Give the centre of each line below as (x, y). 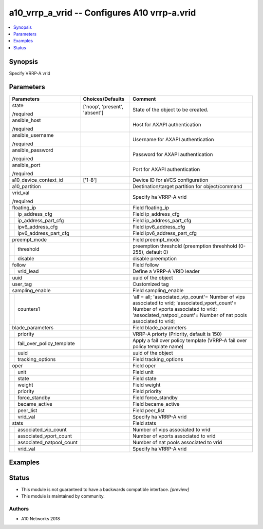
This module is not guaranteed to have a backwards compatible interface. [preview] (105, 490)
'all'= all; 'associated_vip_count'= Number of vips (189, 297)
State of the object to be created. (170, 110)
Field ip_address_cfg (156, 214)
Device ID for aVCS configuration (170, 180)
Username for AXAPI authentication (173, 139)
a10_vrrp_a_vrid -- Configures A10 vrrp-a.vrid (103, 13)
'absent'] (93, 113)
